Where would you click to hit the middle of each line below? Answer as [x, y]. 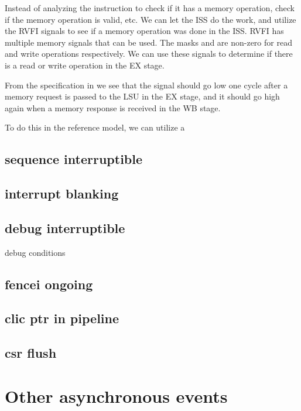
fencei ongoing [49, 284]
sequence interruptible [74, 159]
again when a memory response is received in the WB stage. [113, 107]
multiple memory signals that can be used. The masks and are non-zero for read [148, 42]
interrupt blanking [62, 193]
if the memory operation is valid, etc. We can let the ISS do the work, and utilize [150, 19]
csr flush [31, 353]
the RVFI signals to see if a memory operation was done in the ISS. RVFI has [144, 31]
